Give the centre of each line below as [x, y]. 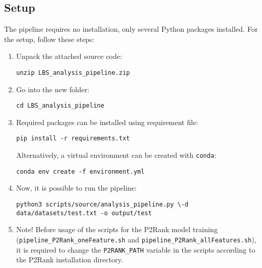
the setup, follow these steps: [49, 39]
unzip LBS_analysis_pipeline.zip [73, 73]
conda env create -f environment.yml [80, 171]
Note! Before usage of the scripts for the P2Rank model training [117, 229]
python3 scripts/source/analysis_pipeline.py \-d [102, 205]
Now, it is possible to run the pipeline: [76, 188]
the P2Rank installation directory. [70, 260]
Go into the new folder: [53, 89]
